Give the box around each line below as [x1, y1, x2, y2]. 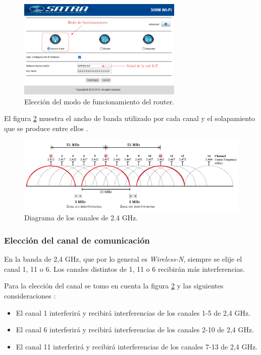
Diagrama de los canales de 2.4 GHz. [24, 212, 138, 223]
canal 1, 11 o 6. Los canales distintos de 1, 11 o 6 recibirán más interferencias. [4, 263, 245, 274]
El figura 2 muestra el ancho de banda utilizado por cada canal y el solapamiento [4, 113, 255, 124]
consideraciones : [4, 290, 56, 301]
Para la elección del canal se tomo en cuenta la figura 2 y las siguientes [4, 280, 224, 291]
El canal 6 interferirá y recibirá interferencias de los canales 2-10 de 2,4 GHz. [16, 324, 254, 335]
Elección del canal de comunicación [4, 233, 150, 246]
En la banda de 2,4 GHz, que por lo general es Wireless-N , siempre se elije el [4, 254, 242, 264]
